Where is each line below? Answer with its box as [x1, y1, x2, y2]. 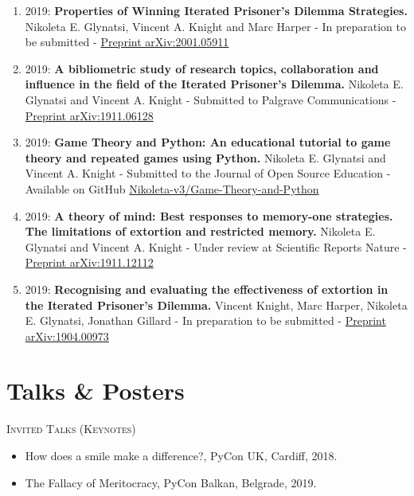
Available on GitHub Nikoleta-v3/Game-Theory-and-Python [25, 180, 319, 197]
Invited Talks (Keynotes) [6, 420, 136, 437]
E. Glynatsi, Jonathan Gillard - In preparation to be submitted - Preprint [25, 312, 386, 329]
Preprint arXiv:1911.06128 [25, 107, 154, 123]
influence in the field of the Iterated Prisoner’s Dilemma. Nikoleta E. [25, 76, 404, 92]
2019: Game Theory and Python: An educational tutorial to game [25, 134, 391, 150]
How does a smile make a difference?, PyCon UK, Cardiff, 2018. [25, 447, 338, 463]
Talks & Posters [6, 374, 185, 407]
